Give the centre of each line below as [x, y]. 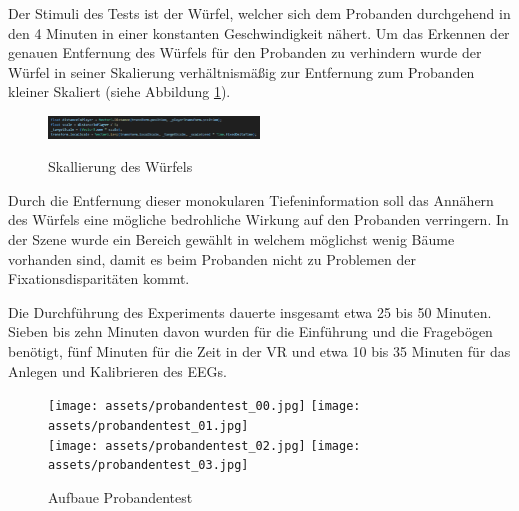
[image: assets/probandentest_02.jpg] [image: [204, 445]
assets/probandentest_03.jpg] [148, 465]
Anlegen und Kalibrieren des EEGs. [117, 370]
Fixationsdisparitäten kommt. [99, 278]
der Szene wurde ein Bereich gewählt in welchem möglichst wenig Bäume [231, 239]
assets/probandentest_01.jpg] [148, 425]
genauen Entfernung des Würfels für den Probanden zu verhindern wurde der [245, 52]
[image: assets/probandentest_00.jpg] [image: [204, 406]
